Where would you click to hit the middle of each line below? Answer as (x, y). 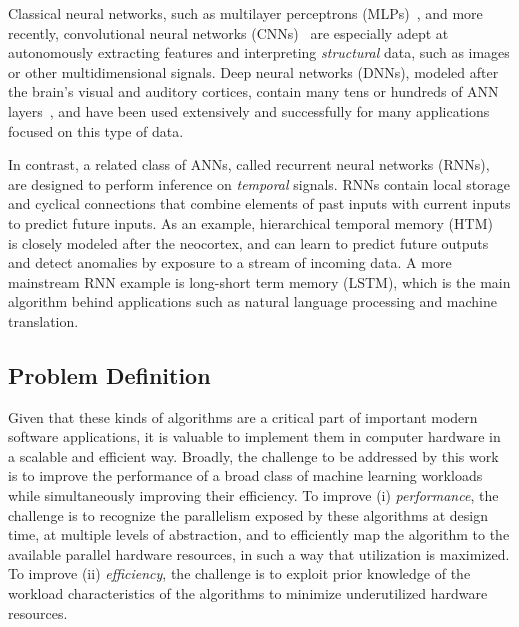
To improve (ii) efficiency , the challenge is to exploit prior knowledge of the (239, 573)
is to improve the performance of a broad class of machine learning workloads (245, 475)
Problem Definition (109, 374)
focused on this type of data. (96, 130)
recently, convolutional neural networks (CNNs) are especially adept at (228, 32)
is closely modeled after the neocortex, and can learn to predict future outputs (248, 242)
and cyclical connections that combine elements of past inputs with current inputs (259, 203)
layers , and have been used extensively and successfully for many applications (249, 110)
